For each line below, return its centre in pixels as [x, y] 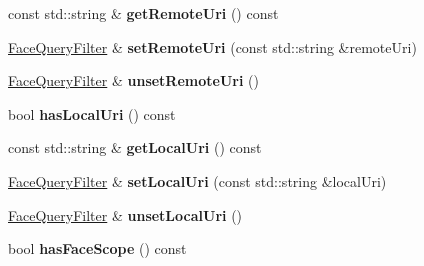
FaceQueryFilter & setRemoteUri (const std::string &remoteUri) [212, 46]
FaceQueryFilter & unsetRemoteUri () [133, 80]
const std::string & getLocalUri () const [135, 147]
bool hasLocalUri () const [92, 113]
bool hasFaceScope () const [97, 248]
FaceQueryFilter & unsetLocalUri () [125, 214]
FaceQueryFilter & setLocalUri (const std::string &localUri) [197, 180]
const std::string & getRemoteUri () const [143, 13]
